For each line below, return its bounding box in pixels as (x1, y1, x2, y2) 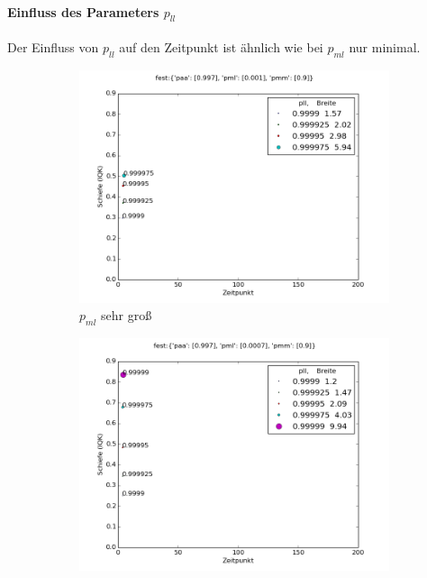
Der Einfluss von (7, 38, 99, 56)
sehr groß (101, 306, 152, 325)
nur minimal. (349, 38, 421, 56)
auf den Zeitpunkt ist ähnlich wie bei (119, 38, 323, 56)
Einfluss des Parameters (7, 2, 159, 21)
